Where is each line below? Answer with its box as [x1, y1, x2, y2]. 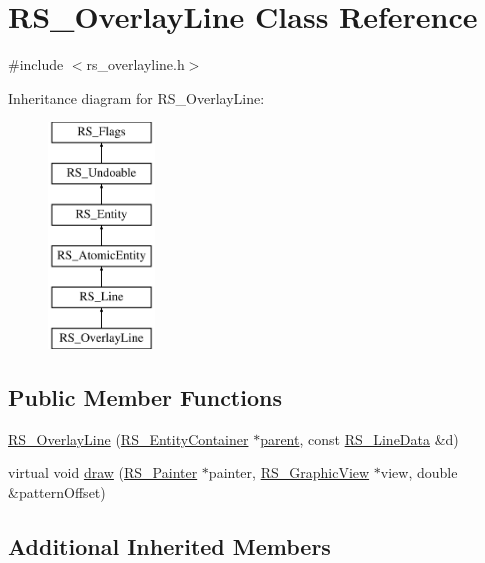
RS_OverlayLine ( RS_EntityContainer [8, 428, 249, 449]
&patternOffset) [8, 482, 106, 503]
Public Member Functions [8, 382, 282, 413]
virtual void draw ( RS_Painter [8, 462, 198, 483]
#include [8, 54, 64, 75]
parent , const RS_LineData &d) [260, 428, 459, 449]
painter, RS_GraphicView [208, 462, 370, 483]
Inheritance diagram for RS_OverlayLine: [8, 87, 265, 108]
